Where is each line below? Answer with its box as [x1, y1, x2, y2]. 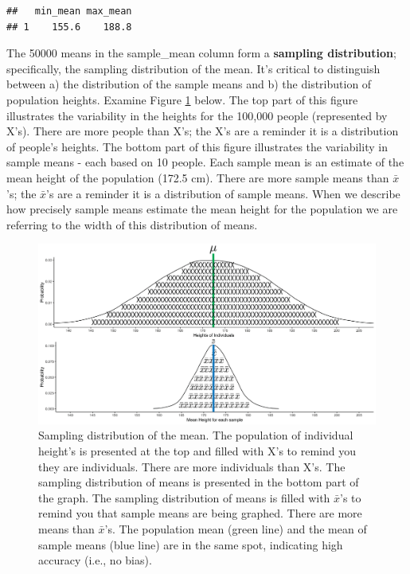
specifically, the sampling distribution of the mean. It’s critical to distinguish [6, 60, 381, 76]
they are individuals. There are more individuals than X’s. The [38, 458, 346, 474]
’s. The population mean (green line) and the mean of [104, 520, 367, 537]
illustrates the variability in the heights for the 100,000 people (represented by [6, 107, 388, 123]
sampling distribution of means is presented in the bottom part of [38, 474, 359, 490]
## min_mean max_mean [6, 6, 132, 17]
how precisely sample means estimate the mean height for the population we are [6, 201, 398, 217]
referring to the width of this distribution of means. [6, 216, 258, 232]
